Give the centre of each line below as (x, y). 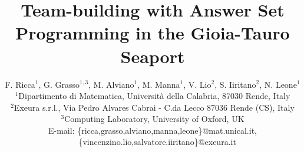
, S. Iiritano (235, 84)
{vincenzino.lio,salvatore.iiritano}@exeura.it (157, 142)
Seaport (153, 56)
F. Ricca (20, 84)
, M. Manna (159, 84)
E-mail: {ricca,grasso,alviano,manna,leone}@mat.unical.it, (153, 130)
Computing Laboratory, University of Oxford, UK (154, 119)
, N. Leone (278, 84)
